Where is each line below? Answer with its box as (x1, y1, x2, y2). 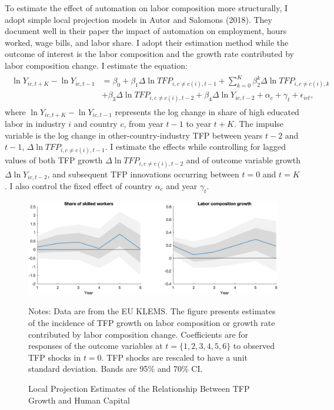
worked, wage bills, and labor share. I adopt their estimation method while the (5, 36, 289, 48)
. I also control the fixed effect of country (5, 180, 152, 191)
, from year (123, 117, 163, 129)
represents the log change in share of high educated (115, 105, 299, 117)
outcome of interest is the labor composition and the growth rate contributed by (5, 48, 294, 60)
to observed (233, 340, 275, 352)
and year (166, 180, 198, 191)
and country (74, 117, 118, 129)
